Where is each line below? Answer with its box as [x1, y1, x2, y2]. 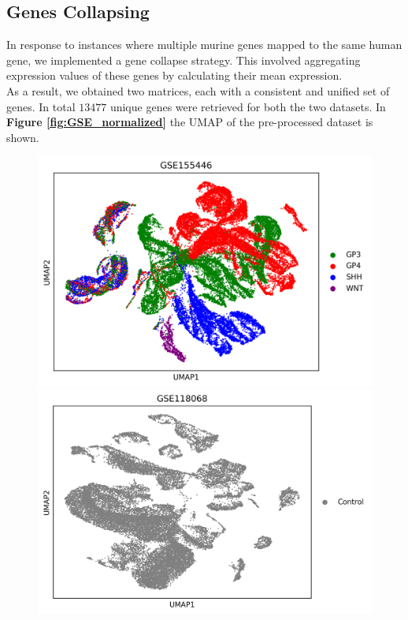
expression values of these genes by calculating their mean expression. [6, 67, 343, 84]
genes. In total [6, 98, 76, 114]
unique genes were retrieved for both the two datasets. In [109, 98, 386, 114]
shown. [6, 129, 39, 145]
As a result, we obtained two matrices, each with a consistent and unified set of [6, 82, 390, 99]
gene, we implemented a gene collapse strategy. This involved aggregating [6, 51, 361, 68]
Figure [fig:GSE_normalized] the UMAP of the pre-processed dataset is [6, 114, 373, 130]
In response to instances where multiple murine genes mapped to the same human [6, 36, 402, 53]
